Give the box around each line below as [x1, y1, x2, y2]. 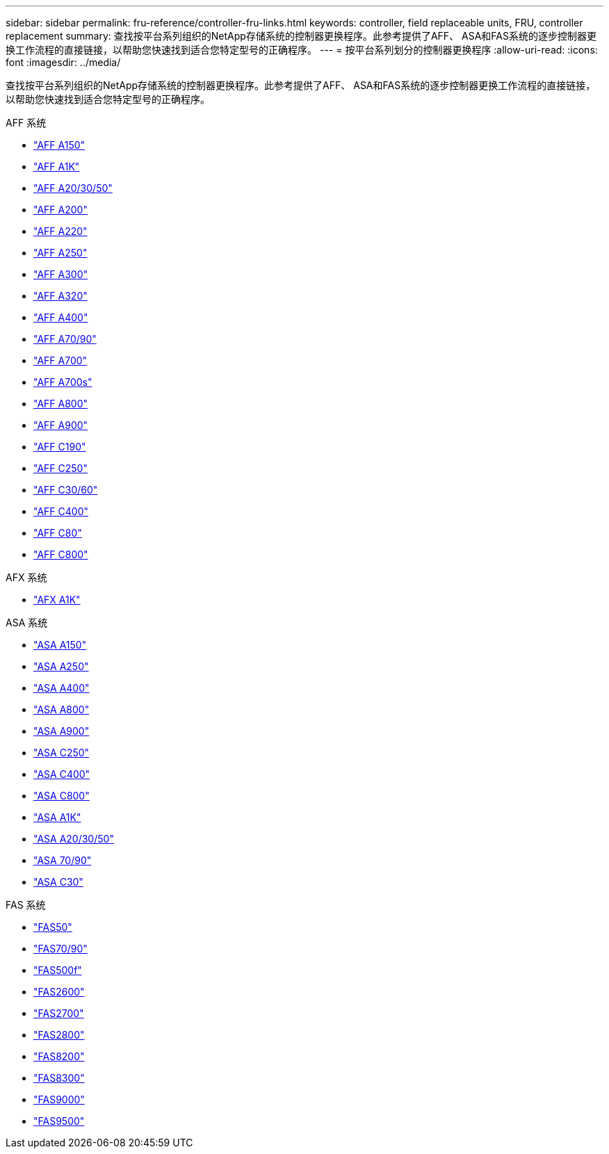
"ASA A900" [33, 725, 90, 737]
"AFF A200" [33, 204, 88, 216]
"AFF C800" [33, 548, 88, 560]
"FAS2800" [33, 1029, 85, 1041]
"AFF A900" [33, 419, 88, 431]
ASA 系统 [6, 617, 48, 628]
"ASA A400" [33, 682, 90, 694]
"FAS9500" [33, 1115, 85, 1127]
